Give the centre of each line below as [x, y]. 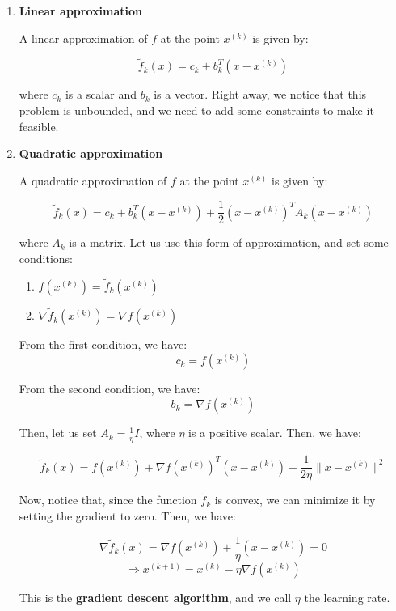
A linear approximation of [83, 38]
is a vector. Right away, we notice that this [260, 94]
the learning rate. [347, 597]
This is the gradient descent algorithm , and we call [155, 597]
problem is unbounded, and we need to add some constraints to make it [196, 110]
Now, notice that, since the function [108, 500]
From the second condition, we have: [110, 388]
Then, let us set [58, 433]
